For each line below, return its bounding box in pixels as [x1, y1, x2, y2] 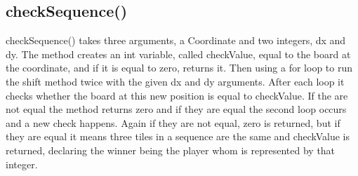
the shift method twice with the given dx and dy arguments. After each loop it [6, 74, 345, 88]
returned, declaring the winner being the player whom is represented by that [6, 142, 336, 157]
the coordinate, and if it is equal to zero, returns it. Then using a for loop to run [6, 60, 353, 75]
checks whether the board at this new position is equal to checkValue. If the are [6, 88, 348, 102]
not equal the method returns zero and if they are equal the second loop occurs [6, 102, 347, 116]
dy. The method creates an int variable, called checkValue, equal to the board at [6, 46, 351, 61]
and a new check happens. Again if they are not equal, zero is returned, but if [6, 115, 340, 130]
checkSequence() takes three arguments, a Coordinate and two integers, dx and [6, 33, 346, 48]
